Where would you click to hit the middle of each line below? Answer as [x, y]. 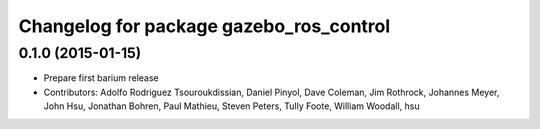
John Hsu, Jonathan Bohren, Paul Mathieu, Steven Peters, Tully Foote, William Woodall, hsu [231, 106]
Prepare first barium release [101, 78]
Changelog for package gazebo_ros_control [204, 26]
